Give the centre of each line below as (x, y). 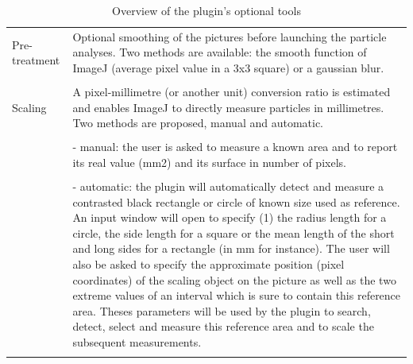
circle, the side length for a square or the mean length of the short (234, 232)
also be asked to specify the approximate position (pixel (208, 264)
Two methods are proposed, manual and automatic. (198, 123)
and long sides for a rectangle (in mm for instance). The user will (231, 248)
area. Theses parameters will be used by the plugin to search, (222, 310)
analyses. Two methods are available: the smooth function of (220, 52)
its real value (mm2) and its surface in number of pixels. (209, 162)
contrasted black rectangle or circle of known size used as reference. (236, 201)
